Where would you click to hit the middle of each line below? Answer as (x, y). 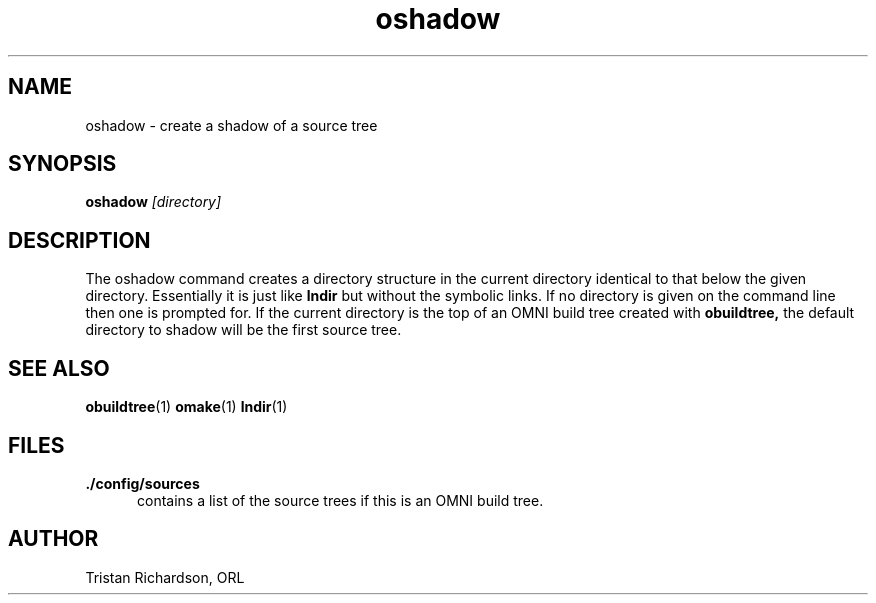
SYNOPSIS (62, 164)
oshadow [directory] (153, 202)
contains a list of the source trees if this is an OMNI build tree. (340, 500)
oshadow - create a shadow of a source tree (231, 125)
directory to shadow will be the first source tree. (243, 330)
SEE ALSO (59, 368)
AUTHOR (53, 539)
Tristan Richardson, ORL (165, 577)
